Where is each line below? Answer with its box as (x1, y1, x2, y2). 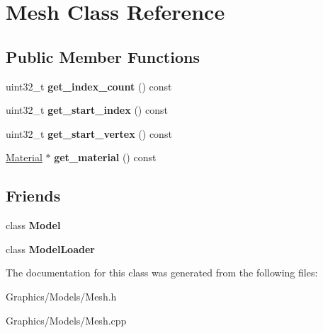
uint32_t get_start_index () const (6, 103, 168, 117)
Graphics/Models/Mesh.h (6, 288, 117, 303)
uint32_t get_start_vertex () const (6, 126, 172, 141)
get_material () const (54, 150, 157, 165)
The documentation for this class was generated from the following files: (6, 265, 318, 280)
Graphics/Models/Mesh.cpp (6, 312, 127, 327)
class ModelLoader (6, 241, 95, 256)
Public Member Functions (6, 45, 200, 67)
